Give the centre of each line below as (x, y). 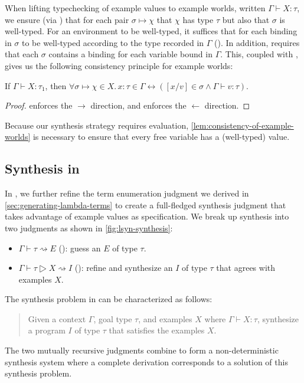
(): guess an (80, 248)
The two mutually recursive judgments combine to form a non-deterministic (142, 350)
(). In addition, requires (257, 42)
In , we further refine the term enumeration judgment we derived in (127, 193)
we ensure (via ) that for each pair (67, 19)
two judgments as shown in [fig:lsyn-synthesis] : (89, 227)
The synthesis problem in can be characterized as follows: (109, 299)
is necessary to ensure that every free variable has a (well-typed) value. (161, 137)
